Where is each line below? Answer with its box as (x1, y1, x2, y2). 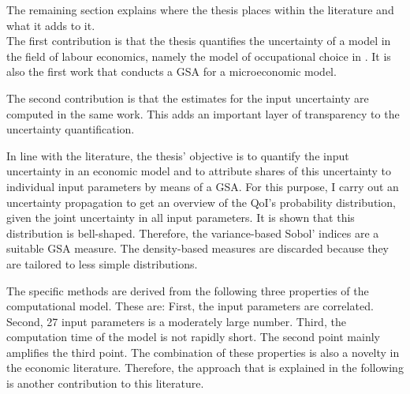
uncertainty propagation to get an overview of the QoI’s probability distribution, (6, 193, 396, 210)
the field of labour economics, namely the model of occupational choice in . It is (6, 47, 391, 64)
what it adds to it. (6, 17, 95, 33)
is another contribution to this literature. (6, 375, 204, 392)
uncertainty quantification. (6, 121, 135, 137)
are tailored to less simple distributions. (6, 255, 198, 272)
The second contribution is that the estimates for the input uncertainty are (6, 89, 369, 106)
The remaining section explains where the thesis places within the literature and (6, 2, 394, 17)
